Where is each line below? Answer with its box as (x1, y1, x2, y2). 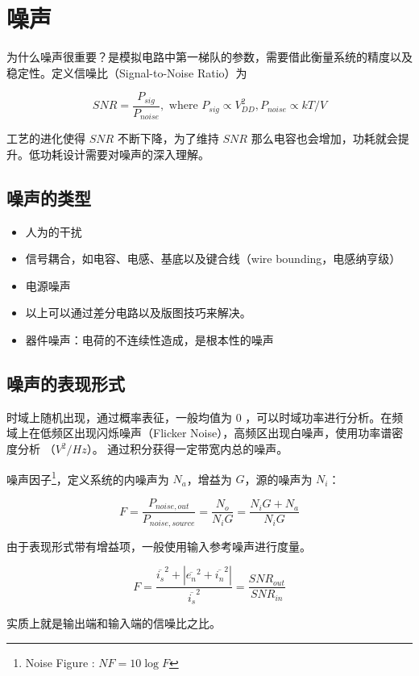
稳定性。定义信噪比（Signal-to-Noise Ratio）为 (6, 64, 247, 81)
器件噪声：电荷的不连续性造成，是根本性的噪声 (25, 332, 274, 348)
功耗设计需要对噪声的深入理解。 (39, 145, 209, 162)
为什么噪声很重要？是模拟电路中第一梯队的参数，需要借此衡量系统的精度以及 (6, 48, 413, 65)
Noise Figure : (25, 654, 95, 671)
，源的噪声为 (244, 470, 313, 487)
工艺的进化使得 (6, 130, 85, 147)
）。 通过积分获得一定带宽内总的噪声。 (86, 440, 288, 457)
